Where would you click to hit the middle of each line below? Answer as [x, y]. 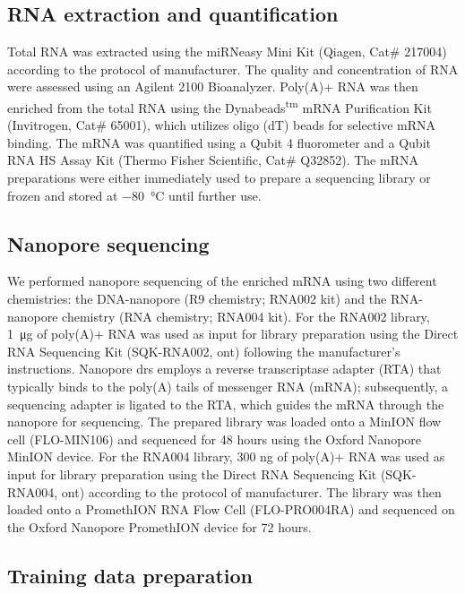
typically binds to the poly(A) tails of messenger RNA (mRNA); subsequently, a [228, 386]
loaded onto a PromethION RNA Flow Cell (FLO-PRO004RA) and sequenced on [231, 509]
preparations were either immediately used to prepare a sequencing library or [219, 178]
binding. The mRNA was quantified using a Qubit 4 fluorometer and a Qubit [219, 142]
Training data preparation [130, 575]
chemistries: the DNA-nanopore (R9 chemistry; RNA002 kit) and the [197, 298]
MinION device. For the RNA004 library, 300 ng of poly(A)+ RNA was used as [226, 456]
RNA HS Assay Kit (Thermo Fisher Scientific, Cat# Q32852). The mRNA [213, 160]
